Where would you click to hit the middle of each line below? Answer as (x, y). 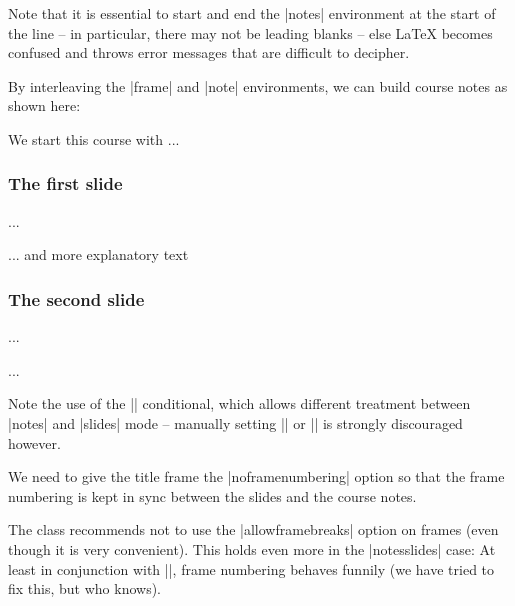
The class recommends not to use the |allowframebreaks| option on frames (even (253, 529)
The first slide (65, 183)
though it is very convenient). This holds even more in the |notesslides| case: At (252, 548)
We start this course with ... (94, 138)
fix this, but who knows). (85, 588)
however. (34, 442)
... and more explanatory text (98, 254)
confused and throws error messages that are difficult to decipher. (209, 52)
